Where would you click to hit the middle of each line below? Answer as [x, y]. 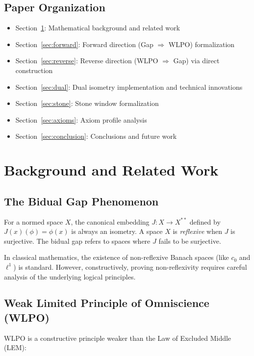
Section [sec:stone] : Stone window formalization [87, 103]
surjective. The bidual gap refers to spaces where [77, 241]
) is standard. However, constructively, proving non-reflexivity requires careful [130, 267]
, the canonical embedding [110, 221]
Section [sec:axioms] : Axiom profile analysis [81, 119]
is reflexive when [197, 231]
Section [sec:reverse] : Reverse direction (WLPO [87, 61]
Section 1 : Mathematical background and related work [98, 28]
